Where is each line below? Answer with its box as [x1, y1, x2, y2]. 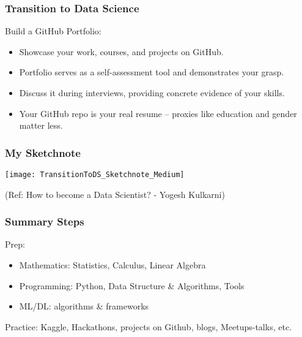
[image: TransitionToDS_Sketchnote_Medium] [5, 170, 185, 179]
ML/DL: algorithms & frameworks [19, 300, 149, 312]
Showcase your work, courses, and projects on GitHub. [19, 45, 224, 58]
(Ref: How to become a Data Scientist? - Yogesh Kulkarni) [5, 187, 225, 200]
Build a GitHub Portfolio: [5, 25, 101, 37]
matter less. [19, 119, 63, 132]
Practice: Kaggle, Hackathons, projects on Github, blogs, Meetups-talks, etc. [5, 320, 292, 333]
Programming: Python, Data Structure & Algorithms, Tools [19, 279, 245, 292]
